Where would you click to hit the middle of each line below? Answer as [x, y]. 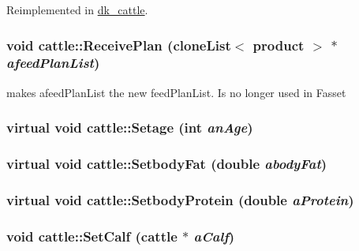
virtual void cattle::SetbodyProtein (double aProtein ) [180, 199]
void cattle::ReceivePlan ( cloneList [119, 45]
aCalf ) [214, 236]
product [279, 45]
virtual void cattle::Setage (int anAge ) [130, 127]
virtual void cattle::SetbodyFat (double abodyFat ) [167, 164]
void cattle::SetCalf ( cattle [92, 236]
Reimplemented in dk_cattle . [77, 9]
